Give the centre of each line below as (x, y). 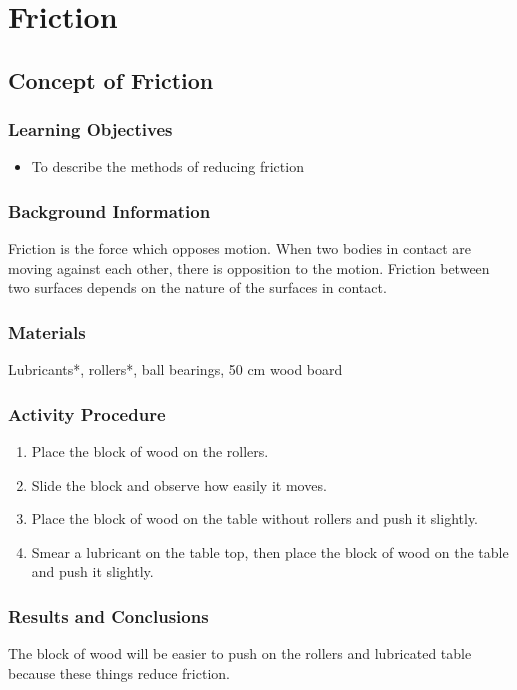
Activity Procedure (87, 413)
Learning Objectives (90, 129)
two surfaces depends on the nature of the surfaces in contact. (197, 287)
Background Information (109, 210)
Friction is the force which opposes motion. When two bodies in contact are (239, 248)
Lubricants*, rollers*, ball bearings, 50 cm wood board (175, 369)
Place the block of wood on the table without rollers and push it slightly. (255, 518)
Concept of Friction (111, 79)
